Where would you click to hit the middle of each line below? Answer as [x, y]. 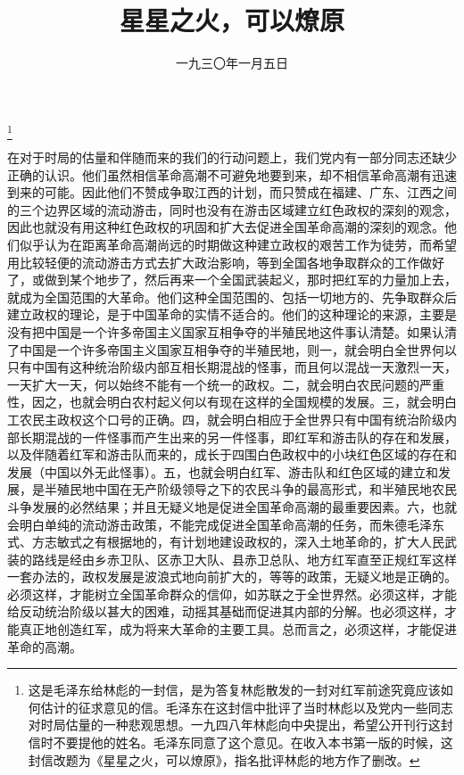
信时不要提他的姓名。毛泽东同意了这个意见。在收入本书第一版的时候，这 [240, 742]
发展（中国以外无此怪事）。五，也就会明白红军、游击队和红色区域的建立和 [223, 471]
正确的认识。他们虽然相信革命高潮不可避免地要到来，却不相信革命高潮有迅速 [232, 174]
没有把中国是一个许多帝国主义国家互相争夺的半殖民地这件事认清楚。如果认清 [232, 331]
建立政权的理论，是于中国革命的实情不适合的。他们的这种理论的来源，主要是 [232, 314]
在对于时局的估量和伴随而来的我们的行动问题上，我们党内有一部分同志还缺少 [232, 157]
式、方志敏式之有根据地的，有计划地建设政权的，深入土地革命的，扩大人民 [226, 542]
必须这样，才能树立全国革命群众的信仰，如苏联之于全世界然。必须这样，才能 [232, 594]
